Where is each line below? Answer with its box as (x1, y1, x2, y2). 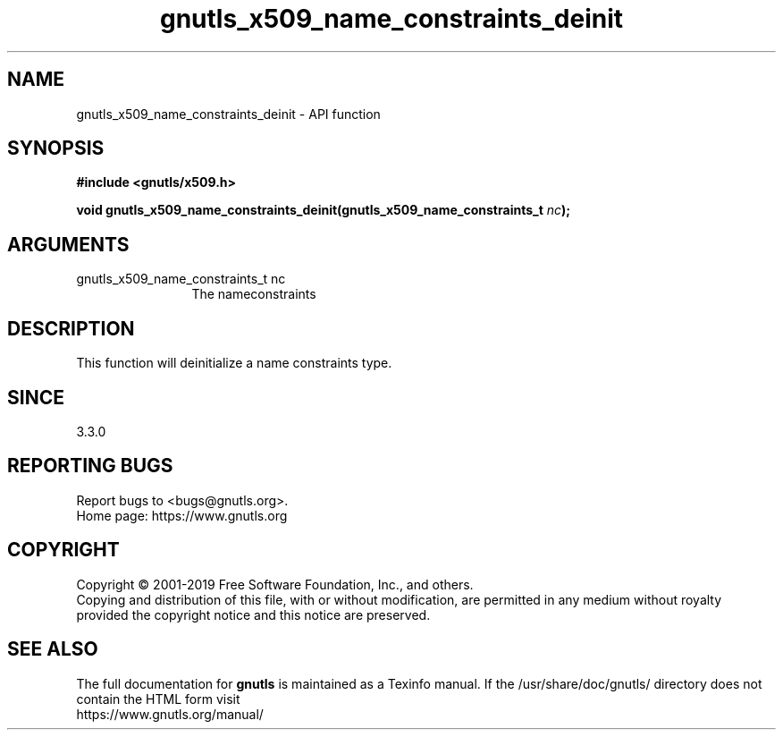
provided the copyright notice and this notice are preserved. (76, 606, 431, 623)
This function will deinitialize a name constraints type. (76, 355, 392, 371)
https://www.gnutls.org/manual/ (76, 706, 264, 722)
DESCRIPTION (7, 317, 135, 340)
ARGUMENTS (7, 233, 130, 256)
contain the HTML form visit (76, 690, 240, 707)
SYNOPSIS (7, 137, 105, 160)
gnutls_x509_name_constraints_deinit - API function (76, 106, 381, 122)
